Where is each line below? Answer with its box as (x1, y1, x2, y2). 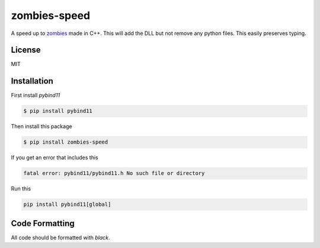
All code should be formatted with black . (11, 234, 110, 241)
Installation (11, 76, 53, 86)
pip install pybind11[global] (23, 201, 111, 208)
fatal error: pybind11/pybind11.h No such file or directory (23, 170, 205, 177)
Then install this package (11, 123, 72, 130)
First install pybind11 (11, 92, 60, 99)
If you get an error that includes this (11, 154, 98, 161)
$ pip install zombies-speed (23, 139, 108, 145)
